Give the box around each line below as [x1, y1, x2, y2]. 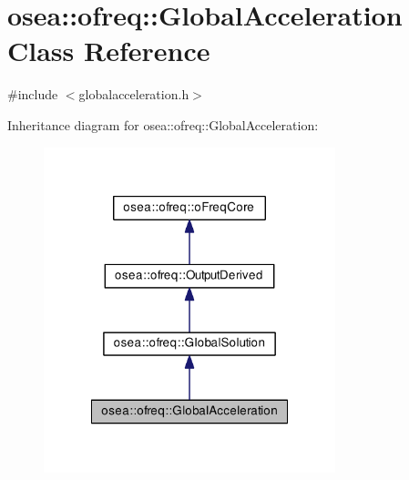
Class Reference [7, 32, 210, 69]
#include [7, 85, 58, 104]
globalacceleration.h [78, 85, 189, 104]
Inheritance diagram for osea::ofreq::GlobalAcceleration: [7, 115, 319, 134]
